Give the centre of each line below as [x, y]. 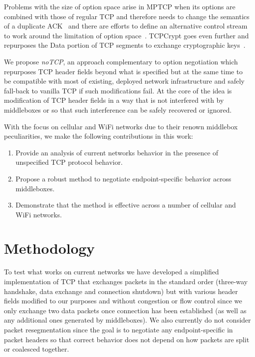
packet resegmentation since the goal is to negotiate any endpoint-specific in [118, 329]
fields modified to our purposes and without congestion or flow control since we [123, 301]
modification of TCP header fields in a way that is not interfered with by [114, 100]
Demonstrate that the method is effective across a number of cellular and [126, 205]
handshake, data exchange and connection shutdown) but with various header [121, 291]
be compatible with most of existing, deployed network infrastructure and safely [124, 81]
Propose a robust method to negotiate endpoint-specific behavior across [123, 178]
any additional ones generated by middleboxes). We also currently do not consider [127, 320]
